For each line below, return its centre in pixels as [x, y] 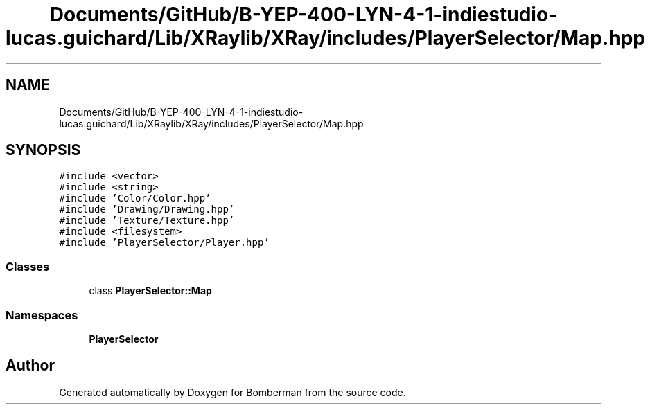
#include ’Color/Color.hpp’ [135, 198]
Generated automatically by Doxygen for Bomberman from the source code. [232, 392]
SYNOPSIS [43, 150]
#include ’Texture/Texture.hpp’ [147, 221]
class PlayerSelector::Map [150, 291]
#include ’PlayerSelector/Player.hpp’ [164, 243]
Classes [28, 266]
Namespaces [42, 315]
